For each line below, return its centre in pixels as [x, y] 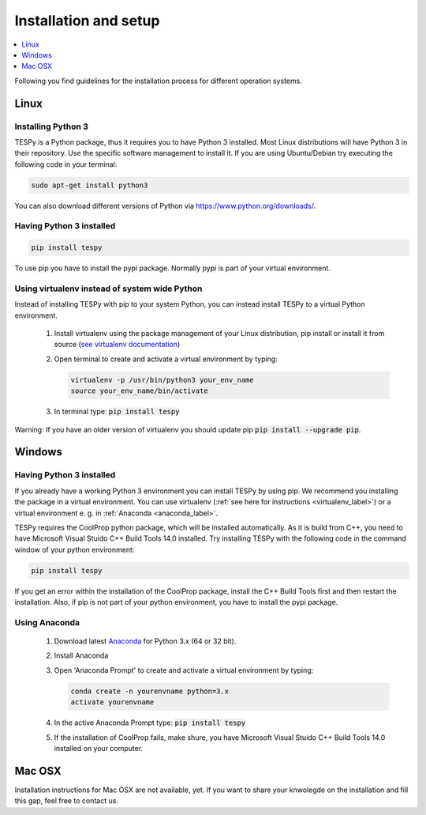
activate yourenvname [112, 702]
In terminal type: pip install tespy [117, 412]
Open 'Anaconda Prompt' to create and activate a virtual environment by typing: [184, 670]
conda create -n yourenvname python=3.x [149, 691]
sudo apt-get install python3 [90, 185]
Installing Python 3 [51, 126]
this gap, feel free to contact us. [66, 801]
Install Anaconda [81, 655]
